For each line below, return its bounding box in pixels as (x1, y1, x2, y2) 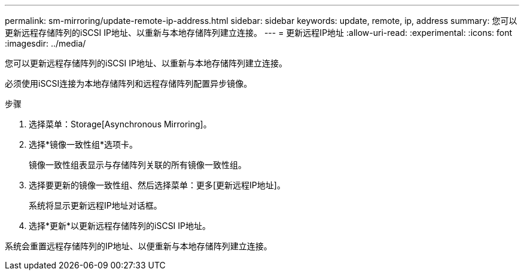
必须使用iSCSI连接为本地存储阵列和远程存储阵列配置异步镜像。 (5, 78, 252, 88)
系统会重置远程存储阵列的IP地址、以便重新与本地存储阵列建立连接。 (5, 241, 272, 251)
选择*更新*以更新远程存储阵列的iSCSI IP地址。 (29, 221, 211, 231)
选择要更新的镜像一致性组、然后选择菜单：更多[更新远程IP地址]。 (29, 180, 285, 190)
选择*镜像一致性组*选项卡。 (29, 139, 138, 149)
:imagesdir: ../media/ (5, 38, 86, 48)
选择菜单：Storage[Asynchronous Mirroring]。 (29, 119, 212, 129)
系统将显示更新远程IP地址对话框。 (29, 200, 162, 210)
